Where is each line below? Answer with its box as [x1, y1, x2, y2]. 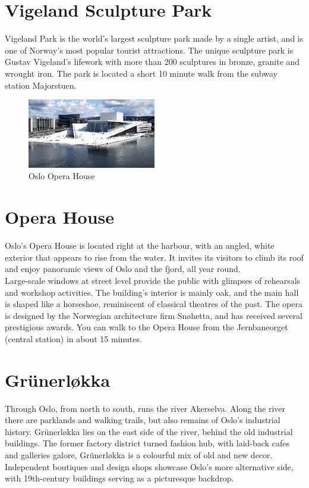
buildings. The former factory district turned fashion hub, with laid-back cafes [5, 437, 289, 449]
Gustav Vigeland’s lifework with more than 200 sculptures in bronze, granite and [5, 55, 300, 68]
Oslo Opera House [29, 170, 95, 182]
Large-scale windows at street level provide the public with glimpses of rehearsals [5, 274, 301, 286]
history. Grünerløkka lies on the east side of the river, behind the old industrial [5, 425, 293, 437]
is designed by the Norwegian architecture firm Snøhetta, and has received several [5, 309, 303, 321]
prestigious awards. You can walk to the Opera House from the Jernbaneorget [5, 321, 288, 333]
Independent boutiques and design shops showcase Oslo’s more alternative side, [5, 460, 294, 473]
